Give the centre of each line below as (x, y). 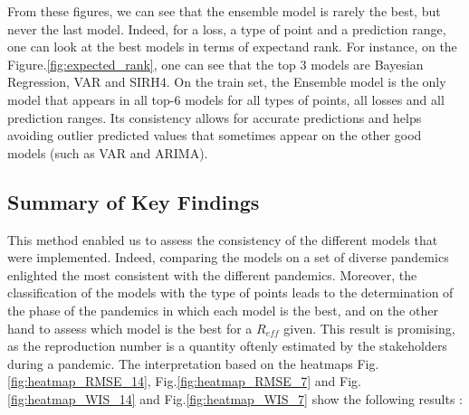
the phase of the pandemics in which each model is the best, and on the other (223, 310)
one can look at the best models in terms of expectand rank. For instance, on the (232, 47)
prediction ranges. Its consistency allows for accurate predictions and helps (215, 117)
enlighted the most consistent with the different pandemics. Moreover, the (212, 274)
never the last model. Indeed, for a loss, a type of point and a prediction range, (227, 28)
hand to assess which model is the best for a (130, 328)
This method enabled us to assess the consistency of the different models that (223, 239)
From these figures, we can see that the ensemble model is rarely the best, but (224, 11)
